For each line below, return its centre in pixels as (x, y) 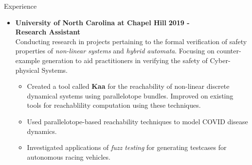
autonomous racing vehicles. (69, 157)
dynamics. (42, 131)
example (27, 60)
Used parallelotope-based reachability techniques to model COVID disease (137, 121)
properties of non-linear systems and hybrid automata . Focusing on (115, 51)
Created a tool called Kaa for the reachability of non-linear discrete (128, 86)
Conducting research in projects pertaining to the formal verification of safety (131, 41)
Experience (20, 6)
